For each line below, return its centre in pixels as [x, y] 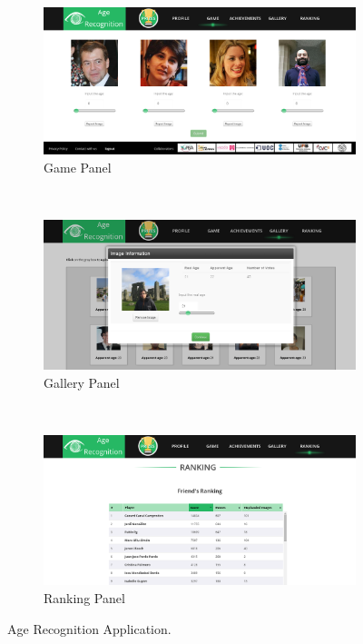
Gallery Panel [82, 382]
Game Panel [78, 167]
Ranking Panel [84, 597]
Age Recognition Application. [89, 628]
